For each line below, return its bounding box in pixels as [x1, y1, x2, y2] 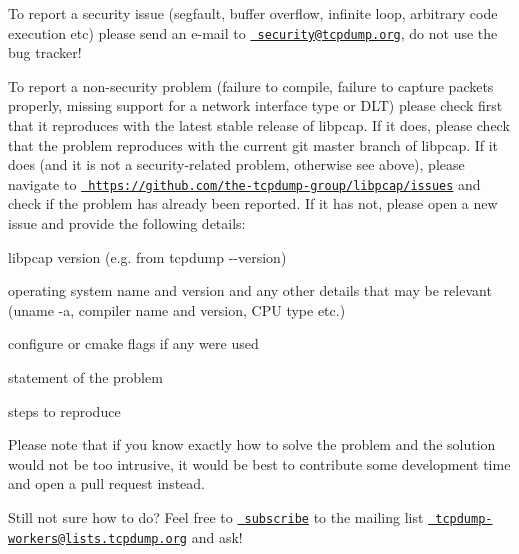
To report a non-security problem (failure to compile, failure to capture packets [8, 75, 494, 96]
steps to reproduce [8, 400, 121, 421]
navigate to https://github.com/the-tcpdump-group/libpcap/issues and [8, 173, 481, 194]
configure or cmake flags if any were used [8, 333, 259, 354]
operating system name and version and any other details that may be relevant [8, 280, 492, 301]
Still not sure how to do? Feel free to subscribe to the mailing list [8, 507, 424, 527]
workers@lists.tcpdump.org [8, 531, 187, 546]
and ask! [191, 526, 243, 547]
